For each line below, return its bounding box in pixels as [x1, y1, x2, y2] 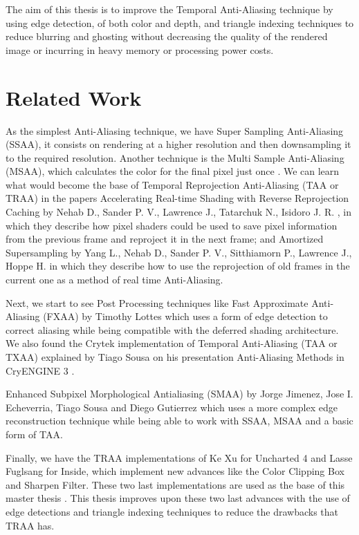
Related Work [6, 83, 142, 111]
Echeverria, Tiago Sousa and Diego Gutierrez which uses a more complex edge [6, 400, 338, 414]
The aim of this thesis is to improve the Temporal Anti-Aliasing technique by [6, 2, 333, 16]
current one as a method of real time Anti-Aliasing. [6, 272, 223, 287]
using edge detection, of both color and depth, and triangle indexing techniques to [6, 15, 354, 30]
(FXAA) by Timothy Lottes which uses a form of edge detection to [43, 309, 328, 323]
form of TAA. [6, 426, 63, 441]
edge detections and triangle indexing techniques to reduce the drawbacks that [6, 504, 339, 518]
